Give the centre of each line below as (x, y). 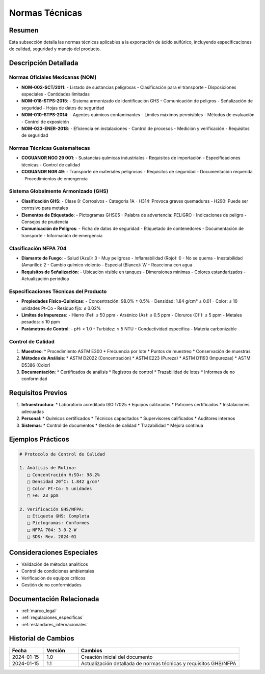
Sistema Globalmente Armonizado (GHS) (59, 191)
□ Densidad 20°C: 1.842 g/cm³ (64, 482)
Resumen (24, 30)
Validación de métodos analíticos (55, 564)
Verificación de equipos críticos (53, 578)
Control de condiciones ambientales (58, 571)
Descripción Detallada (44, 63)
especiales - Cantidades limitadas (56, 94)
